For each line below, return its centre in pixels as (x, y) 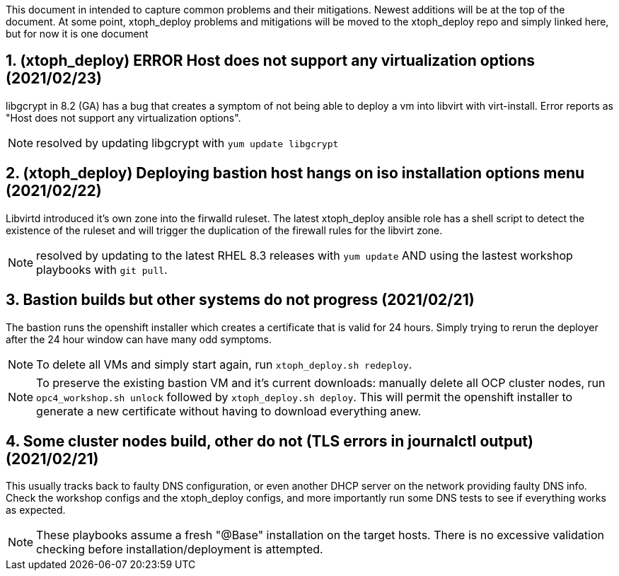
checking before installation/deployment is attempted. (180, 549)
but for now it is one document (77, 34)
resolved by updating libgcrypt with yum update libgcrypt (187, 143)
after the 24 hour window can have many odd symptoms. (139, 339)
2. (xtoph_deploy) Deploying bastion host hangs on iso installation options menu (295, 173)
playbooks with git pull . (102, 269)
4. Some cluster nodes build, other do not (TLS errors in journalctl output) (270, 441)
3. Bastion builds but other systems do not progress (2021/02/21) (240, 300)
